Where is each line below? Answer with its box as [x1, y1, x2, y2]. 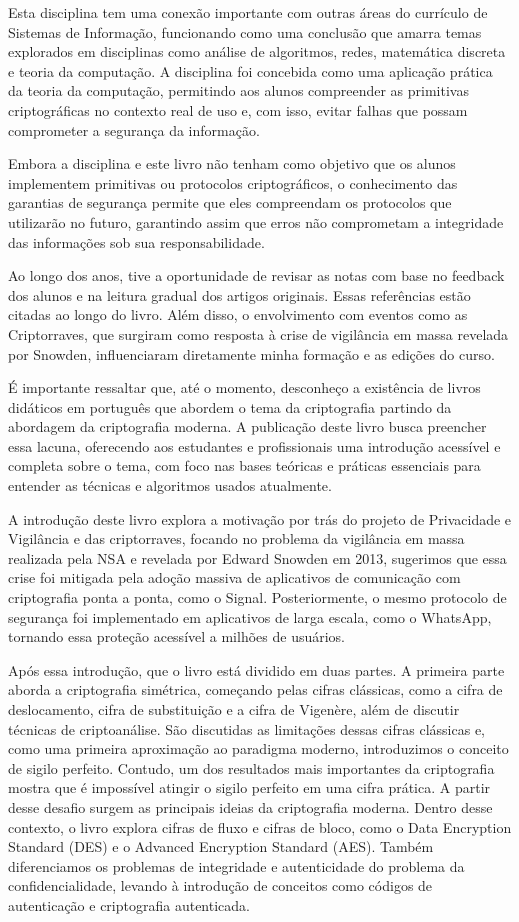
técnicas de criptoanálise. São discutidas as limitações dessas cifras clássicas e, [8, 718, 485, 739]
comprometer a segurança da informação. [8, 119, 260, 140]
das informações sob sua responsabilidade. [8, 231, 265, 252]
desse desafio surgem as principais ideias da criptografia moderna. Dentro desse [8, 796, 493, 817]
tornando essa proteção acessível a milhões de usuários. [8, 626, 346, 647]
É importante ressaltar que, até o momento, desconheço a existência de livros [8, 377, 481, 398]
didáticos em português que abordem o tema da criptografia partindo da [8, 396, 452, 417]
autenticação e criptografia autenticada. [8, 894, 250, 915]
